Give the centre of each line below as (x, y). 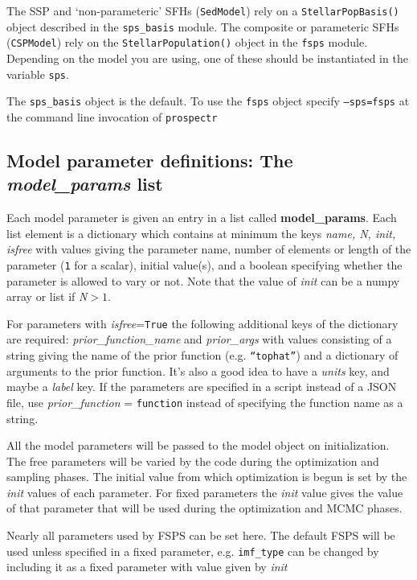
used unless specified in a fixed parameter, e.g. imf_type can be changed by (193, 551)
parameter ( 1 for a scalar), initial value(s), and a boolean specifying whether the (204, 264)
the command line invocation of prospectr (112, 116)
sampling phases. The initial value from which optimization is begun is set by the (207, 477)
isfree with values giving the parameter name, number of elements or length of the (209, 249)
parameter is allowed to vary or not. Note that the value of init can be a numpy (203, 280)
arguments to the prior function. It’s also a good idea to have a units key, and (198, 370)
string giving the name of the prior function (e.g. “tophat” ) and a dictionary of (202, 355)
